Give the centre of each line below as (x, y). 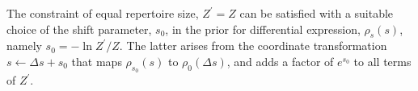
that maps (97, 61)
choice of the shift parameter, (79, 29)
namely (24, 45)
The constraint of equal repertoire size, (103, 13)
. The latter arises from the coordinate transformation (253, 45)
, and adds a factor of (280, 61)
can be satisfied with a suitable (317, 13)
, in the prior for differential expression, (263, 29)
